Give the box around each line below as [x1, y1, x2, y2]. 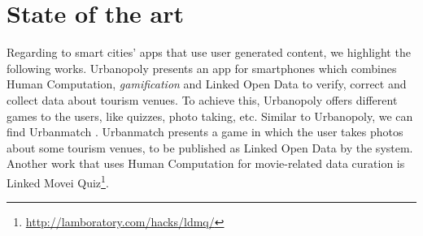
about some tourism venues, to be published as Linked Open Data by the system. [7, 139, 413, 156]
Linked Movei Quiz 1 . [7, 171, 109, 191]
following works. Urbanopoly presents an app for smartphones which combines [7, 59, 397, 76]
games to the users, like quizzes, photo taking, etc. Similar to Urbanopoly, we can [7, 107, 413, 124]
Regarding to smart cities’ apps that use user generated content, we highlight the [7, 44, 411, 61]
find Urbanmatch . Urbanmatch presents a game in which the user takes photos [7, 123, 403, 140]
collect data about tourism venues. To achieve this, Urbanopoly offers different [7, 91, 398, 108]
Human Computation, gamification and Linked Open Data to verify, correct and [7, 75, 407, 92]
